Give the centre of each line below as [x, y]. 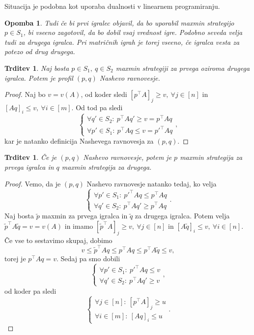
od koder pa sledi [30, 290]
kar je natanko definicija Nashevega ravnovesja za [79, 140]
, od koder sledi [104, 94]
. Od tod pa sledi [97, 107]
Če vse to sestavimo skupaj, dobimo [58, 240]
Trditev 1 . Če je [31, 157]
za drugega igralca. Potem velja [182, 216]
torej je [15, 258]
